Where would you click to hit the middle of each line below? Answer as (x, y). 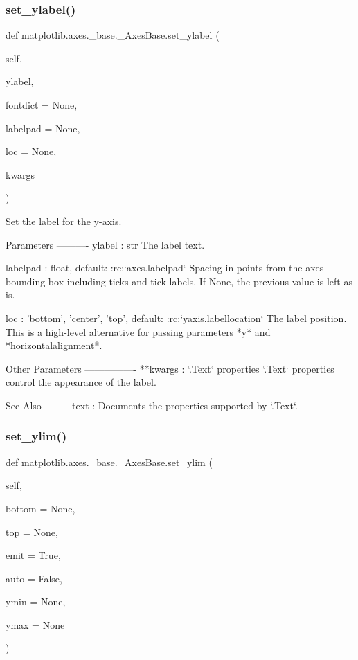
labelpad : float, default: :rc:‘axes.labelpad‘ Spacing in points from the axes (165, 268)
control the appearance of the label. (81, 382)
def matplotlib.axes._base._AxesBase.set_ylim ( (109, 462)
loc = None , (31, 151)
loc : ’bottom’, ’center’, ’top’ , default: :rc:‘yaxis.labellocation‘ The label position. (176, 318)
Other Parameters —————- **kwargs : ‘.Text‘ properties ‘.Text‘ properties (170, 368)
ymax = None (35, 624)
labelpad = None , (43, 128)
